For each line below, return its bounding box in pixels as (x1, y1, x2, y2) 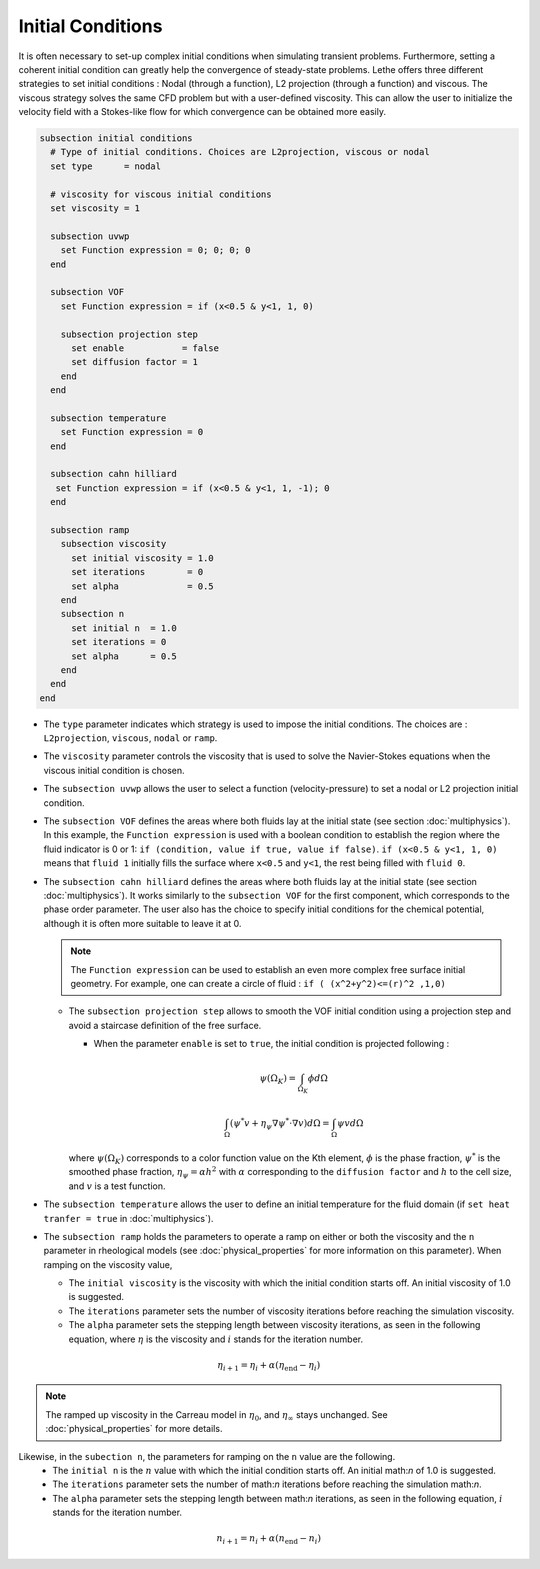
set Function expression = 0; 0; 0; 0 (60, 245, 251, 256)
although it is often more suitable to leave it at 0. (43, 917, 242, 929)
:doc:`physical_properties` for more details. (45, 1423, 223, 1435)
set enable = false (71, 342, 220, 354)
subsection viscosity (60, 538, 167, 550)
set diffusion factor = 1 (71, 356, 199, 368)
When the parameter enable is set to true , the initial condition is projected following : (93, 1038, 450, 1050)
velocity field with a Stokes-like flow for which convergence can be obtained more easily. (18, 106, 387, 118)
